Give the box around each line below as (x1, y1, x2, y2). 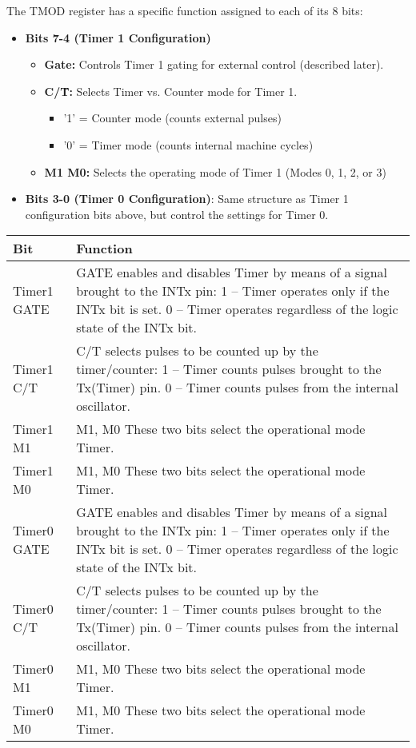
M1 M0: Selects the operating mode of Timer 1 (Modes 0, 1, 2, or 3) (44, 163, 386, 180)
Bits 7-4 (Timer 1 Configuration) (25, 29, 211, 46)
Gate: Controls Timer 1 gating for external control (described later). (44, 56, 384, 73)
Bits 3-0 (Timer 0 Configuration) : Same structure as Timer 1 (25, 190, 349, 207)
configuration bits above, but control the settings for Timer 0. (25, 205, 329, 222)
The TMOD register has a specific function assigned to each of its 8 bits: (6, 2, 363, 18)
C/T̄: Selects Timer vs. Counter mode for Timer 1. (44, 82, 298, 99)
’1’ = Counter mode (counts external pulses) (63, 109, 282, 126)
